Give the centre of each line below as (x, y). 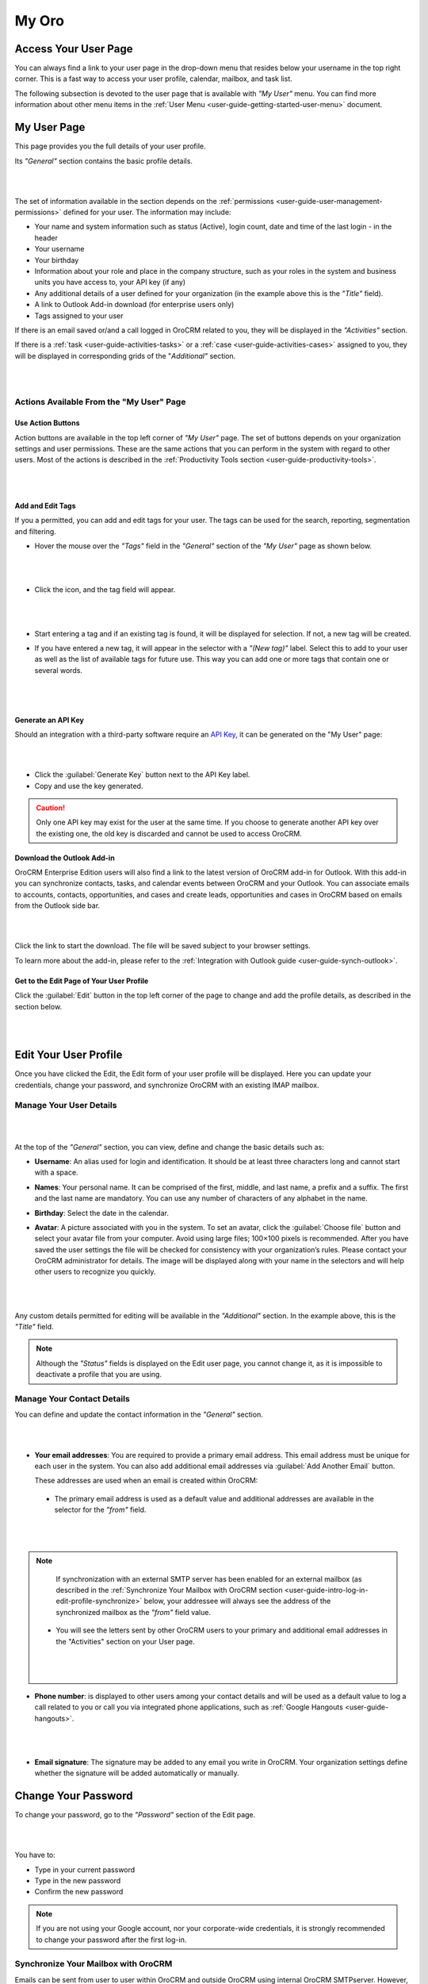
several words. (59, 670)
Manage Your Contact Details (72, 1398)
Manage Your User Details (66, 1105)
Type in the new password (78, 1880)
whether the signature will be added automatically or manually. (137, 1773)
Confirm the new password (79, 1892)
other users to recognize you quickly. (95, 1272)
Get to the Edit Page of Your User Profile (82, 981)
